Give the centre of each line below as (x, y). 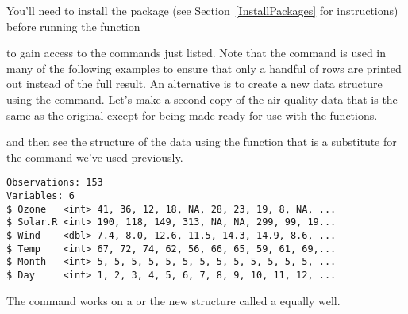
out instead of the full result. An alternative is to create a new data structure (194, 84)
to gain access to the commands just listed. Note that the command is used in (196, 53)
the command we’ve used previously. (95, 157)
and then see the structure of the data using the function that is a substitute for (202, 142)
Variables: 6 (40, 196)
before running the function (73, 26)
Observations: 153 (55, 183)
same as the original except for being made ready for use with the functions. (192, 115)
